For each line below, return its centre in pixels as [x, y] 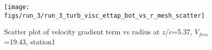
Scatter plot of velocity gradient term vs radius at [82, 32]
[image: [17, 7]
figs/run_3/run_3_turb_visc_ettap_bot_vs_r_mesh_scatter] [104, 15]
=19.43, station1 [30, 41]
